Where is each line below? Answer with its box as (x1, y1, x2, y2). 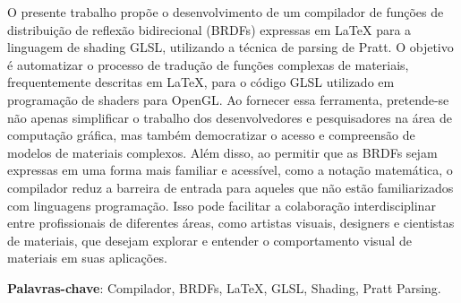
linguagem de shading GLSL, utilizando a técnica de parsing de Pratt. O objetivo (7, 38, 454, 56)
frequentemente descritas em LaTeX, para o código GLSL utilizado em (7, 73, 395, 91)
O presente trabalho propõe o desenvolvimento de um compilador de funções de (7, 3, 444, 21)
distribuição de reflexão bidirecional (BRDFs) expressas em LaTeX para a (7, 20, 412, 39)
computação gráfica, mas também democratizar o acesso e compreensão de (7, 126, 415, 144)
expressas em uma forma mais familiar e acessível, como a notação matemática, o (7, 160, 453, 179)
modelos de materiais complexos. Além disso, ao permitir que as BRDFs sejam (7, 143, 438, 161)
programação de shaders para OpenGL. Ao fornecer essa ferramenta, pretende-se (7, 90, 449, 108)
